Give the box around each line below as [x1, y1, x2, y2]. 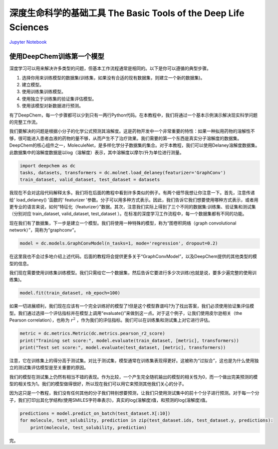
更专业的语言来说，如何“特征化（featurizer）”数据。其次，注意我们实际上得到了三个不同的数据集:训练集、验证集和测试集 [9, 204, 256, 210]
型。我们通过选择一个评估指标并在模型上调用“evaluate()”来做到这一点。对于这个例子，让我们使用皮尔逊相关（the [9, 310, 242, 316]
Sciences [9, 22, 49, 33]
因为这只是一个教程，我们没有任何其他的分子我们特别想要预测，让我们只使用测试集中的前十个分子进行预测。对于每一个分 [9, 390, 259, 396]
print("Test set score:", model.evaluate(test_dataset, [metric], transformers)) [20, 345, 226, 350]
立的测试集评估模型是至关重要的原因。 [9, 365, 89, 371]
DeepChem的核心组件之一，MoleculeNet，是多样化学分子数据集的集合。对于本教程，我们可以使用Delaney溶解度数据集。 [9, 142, 260, 148]
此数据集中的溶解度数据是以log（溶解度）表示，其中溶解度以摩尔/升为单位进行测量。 [9, 149, 184, 155]
